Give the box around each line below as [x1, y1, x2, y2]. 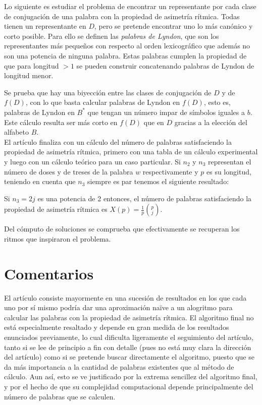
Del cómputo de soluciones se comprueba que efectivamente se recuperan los [4, 223, 240, 234]
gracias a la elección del [174, 117, 247, 127]
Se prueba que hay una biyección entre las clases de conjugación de [4, 87, 212, 97]
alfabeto [4, 127, 29, 137]
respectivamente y [142, 166, 198, 177]
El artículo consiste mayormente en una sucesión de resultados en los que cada [4, 292, 247, 303]
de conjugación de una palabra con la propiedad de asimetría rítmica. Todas [4, 11, 240, 21]
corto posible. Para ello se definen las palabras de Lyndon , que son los [4, 30, 219, 41]
